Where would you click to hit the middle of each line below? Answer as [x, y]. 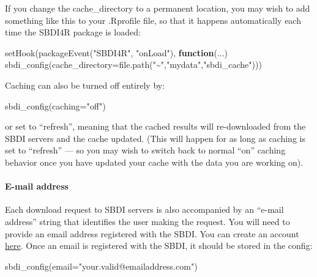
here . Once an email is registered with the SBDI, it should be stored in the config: [159, 246]
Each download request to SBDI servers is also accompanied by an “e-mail [144, 209]
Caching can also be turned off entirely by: [85, 85]
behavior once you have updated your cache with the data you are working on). [154, 162]
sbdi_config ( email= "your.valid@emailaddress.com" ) [101, 266]
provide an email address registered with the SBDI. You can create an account [152, 233]
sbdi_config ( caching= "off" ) [55, 105]
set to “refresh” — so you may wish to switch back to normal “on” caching [145, 150]
